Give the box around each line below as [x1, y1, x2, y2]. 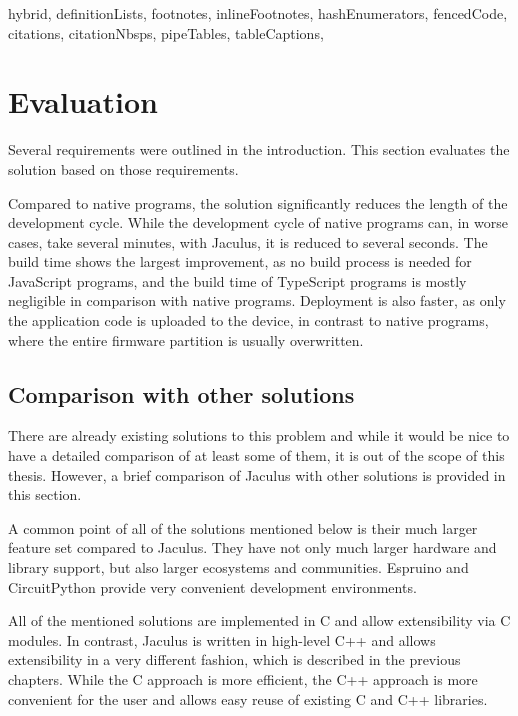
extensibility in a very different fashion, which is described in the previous [8, 649, 461, 670]
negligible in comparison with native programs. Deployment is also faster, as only [8, 290, 506, 311]
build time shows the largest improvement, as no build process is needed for [8, 251, 472, 272]
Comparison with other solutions [8, 378, 355, 409]
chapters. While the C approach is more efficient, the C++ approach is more [8, 668, 478, 689]
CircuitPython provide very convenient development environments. [8, 576, 417, 597]
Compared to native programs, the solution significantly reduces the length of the [8, 192, 508, 213]
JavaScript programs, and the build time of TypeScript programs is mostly [8, 270, 467, 291]
